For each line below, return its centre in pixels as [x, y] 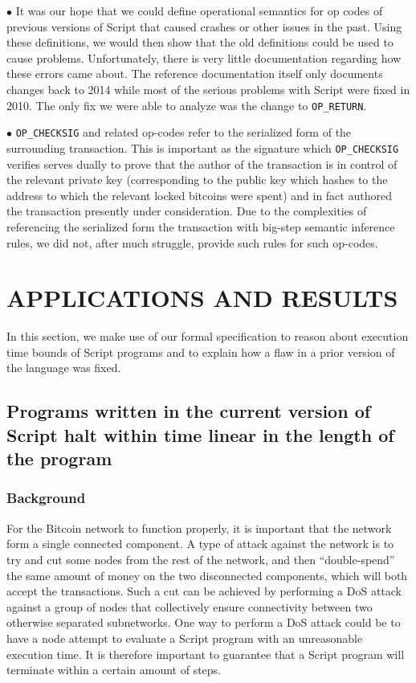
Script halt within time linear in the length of [200, 434]
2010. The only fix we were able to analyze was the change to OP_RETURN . [187, 105]
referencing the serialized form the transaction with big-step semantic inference [201, 226]
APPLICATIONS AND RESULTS [202, 298]
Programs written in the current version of [189, 411]
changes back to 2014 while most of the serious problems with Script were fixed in [208, 89]
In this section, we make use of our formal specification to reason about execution [208, 336]
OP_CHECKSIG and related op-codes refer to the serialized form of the [184, 132]
